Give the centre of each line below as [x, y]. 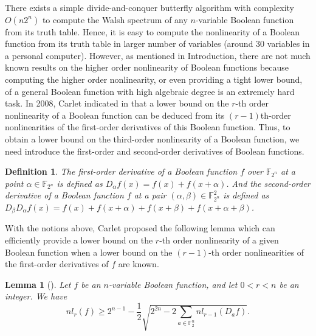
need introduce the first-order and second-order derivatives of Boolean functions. [155, 151]
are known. [139, 264]
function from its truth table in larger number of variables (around [129, 44]
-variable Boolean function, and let [173, 284]
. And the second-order [268, 183]
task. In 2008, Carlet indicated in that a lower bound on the [117, 103]
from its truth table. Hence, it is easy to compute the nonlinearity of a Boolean [153, 31]
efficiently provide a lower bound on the [79, 240]
